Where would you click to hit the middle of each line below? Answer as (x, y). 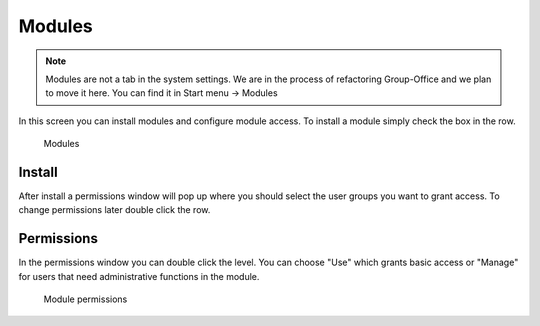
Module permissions (85, 299)
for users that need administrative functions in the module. (139, 276)
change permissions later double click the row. (114, 210)
